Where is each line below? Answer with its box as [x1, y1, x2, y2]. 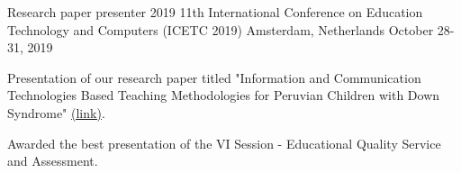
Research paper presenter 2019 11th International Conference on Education [7, 3, 423, 21]
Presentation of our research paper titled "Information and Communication [7, 68, 421, 86]
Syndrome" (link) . [7, 103, 105, 122]
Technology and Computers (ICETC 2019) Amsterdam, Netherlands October [7, 20, 434, 39]
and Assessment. [7, 151, 98, 170]
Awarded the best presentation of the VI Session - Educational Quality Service [7, 133, 441, 152]
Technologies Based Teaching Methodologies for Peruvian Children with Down [7, 86, 440, 105]
